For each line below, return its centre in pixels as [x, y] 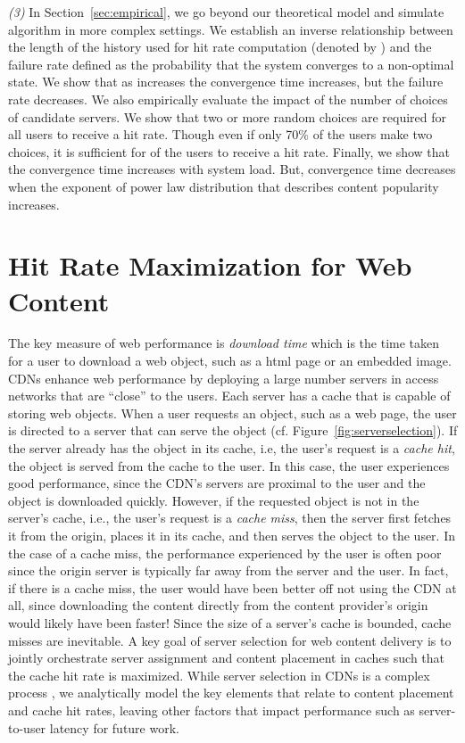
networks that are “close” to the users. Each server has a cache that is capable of [229, 396]
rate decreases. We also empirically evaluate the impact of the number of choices [228, 99]
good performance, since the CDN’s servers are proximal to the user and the [217, 483]
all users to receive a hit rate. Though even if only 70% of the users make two [220, 134]
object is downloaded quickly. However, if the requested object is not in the [214, 500]
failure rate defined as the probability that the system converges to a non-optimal [231, 64]
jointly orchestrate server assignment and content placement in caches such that [227, 658]
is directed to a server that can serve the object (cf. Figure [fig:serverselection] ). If [233, 430]
